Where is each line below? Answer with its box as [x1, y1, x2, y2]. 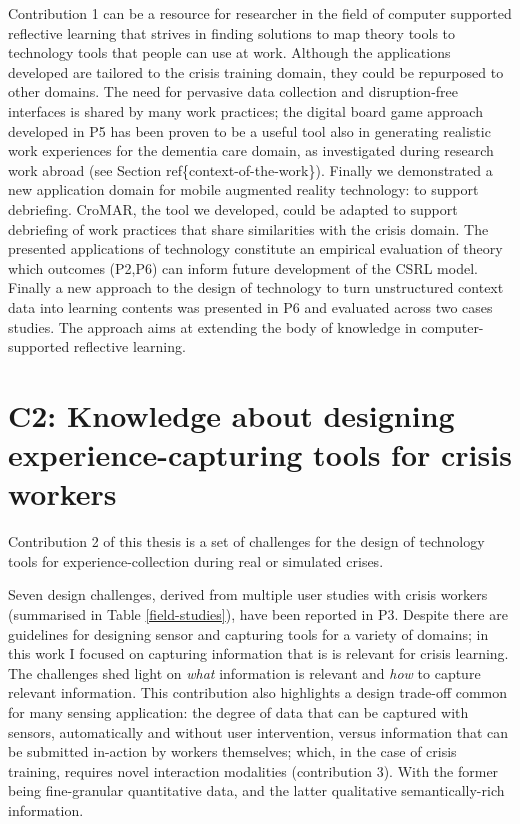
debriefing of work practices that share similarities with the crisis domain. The [8, 218, 489, 239]
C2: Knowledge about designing [8, 394, 455, 435]
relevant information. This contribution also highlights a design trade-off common [8, 682, 508, 703]
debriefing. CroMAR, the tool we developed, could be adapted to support [8, 198, 458, 219]
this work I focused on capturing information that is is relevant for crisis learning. [8, 643, 509, 664]
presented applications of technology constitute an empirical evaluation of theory [8, 238, 503, 259]
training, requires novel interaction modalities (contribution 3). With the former [8, 760, 499, 781]
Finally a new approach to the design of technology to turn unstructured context [8, 277, 504, 298]
